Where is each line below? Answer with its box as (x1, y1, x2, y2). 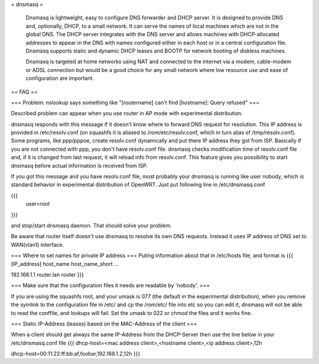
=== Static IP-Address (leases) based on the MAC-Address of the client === (11, 320, 197, 327)
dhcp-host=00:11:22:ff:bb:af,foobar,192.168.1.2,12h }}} (11, 350, 141, 357)
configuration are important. (25, 74, 95, 82)
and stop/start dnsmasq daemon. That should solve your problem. (11, 222, 172, 229)
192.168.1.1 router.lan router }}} (11, 271, 84, 278)
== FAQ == (11, 88, 38, 95)
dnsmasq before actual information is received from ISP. (11, 162, 148, 169)
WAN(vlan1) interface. (11, 241, 64, 248)
